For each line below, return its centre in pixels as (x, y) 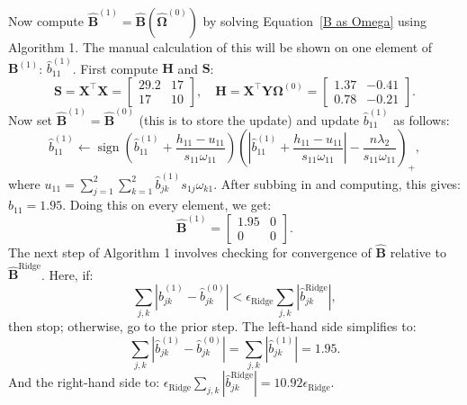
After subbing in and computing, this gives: (341, 183)
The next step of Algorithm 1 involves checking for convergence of (190, 252)
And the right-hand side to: (84, 382)
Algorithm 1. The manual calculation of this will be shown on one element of (220, 47)
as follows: (422, 119)
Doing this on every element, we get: (171, 205)
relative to (418, 252)
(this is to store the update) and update (249, 119)
